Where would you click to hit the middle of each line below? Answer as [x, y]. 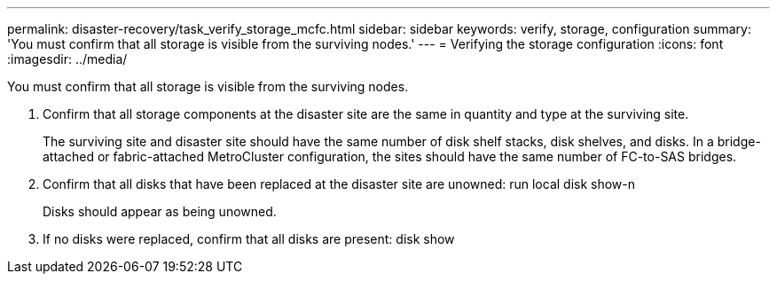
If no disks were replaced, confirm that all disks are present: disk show [249, 239]
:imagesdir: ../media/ [67, 59]
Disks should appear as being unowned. [160, 211]
